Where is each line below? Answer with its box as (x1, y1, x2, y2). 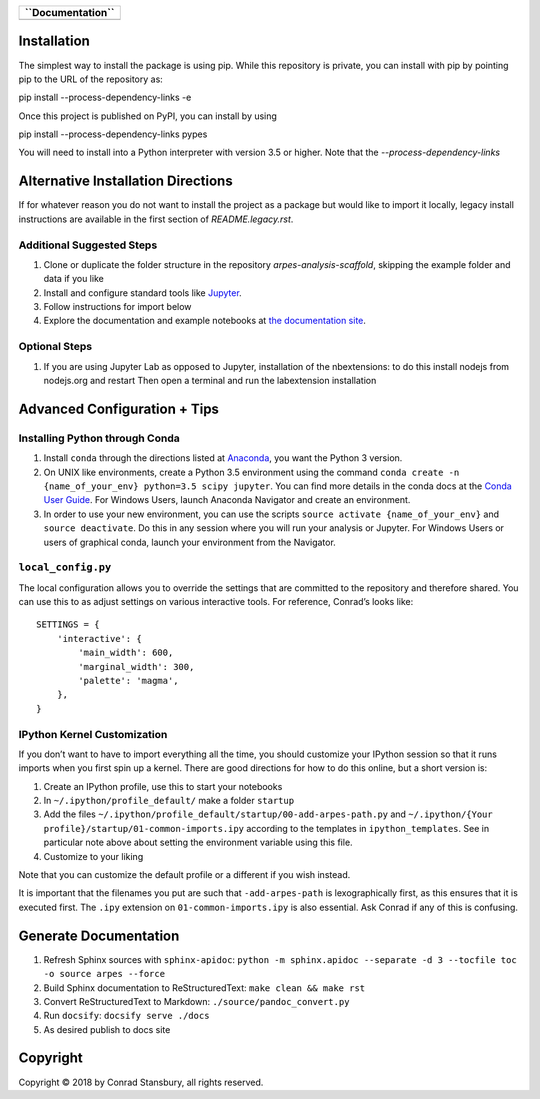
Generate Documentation (18, 927, 180, 944)
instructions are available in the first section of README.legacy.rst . (18, 213, 294, 225)
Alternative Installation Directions (18, 173, 234, 190)
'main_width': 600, (78, 647, 174, 659)
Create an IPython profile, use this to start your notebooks (43, 780, 283, 792)
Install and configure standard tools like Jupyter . (43, 286, 242, 299)
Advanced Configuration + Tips (18, 400, 220, 417)
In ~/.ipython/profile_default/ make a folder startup (43, 795, 295, 807)
